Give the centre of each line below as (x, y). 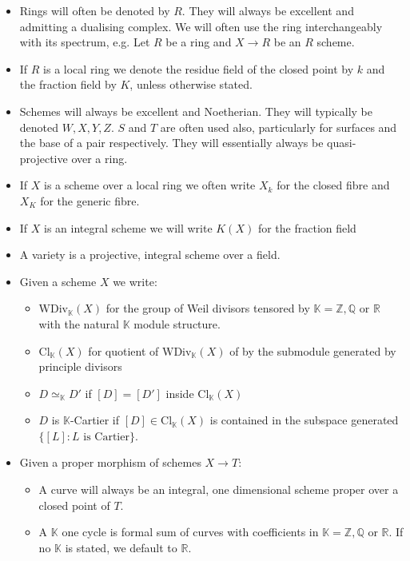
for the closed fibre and (333, 185)
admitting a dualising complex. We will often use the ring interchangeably (201, 26)
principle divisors (80, 366)
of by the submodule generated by (313, 350)
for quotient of (123, 350)
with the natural (79, 323)
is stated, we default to (121, 547)
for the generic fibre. (90, 200)
